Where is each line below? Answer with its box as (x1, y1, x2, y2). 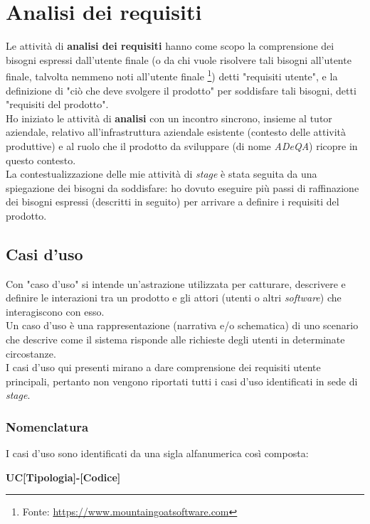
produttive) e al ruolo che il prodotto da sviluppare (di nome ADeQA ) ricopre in (6, 138, 358, 153)
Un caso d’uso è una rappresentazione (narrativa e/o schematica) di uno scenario (6, 318, 359, 333)
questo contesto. (6, 152, 76, 167)
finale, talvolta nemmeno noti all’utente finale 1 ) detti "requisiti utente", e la (6, 67, 338, 83)
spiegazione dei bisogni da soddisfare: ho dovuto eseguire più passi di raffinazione (6, 180, 359, 195)
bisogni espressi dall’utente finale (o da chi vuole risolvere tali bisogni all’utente (6, 52, 351, 67)
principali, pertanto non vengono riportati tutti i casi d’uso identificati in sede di (6, 373, 358, 388)
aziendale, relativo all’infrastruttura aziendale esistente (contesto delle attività (6, 124, 347, 139)
